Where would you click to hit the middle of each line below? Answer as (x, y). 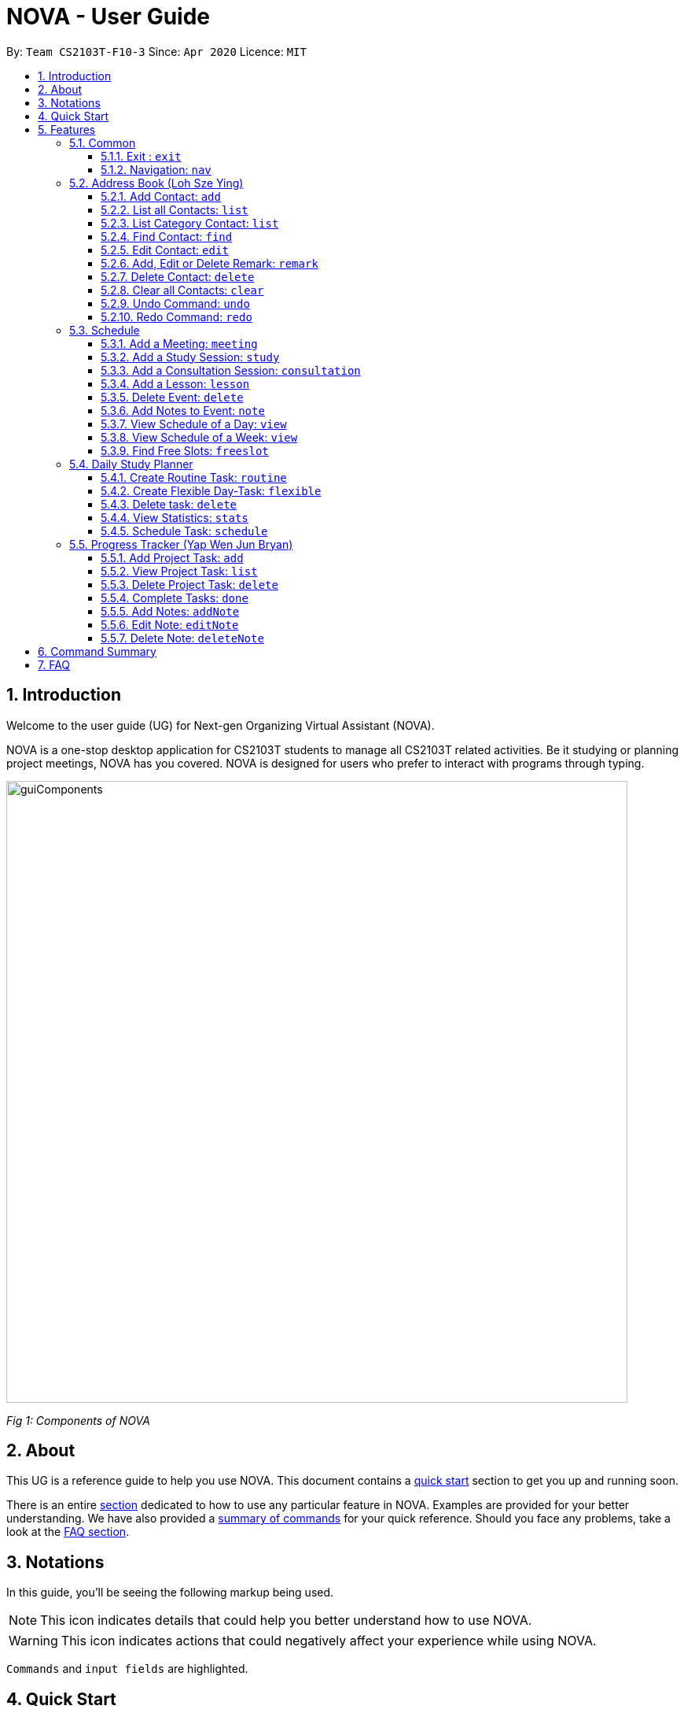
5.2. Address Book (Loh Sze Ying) (156, 183)
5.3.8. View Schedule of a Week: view (199, 437)
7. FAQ (54, 664)
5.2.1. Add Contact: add (161, 196)
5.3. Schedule (105, 330)
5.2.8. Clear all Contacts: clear (182, 290)
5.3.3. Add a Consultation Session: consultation (231, 370)
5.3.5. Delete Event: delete (172, 397)
